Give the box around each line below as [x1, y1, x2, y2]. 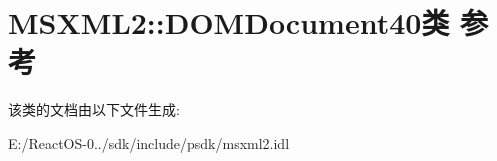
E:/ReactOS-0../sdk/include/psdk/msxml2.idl [8, 132, 290, 153]
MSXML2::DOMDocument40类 [8, 2, 450, 43]
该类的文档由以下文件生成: [8, 99, 180, 120]
